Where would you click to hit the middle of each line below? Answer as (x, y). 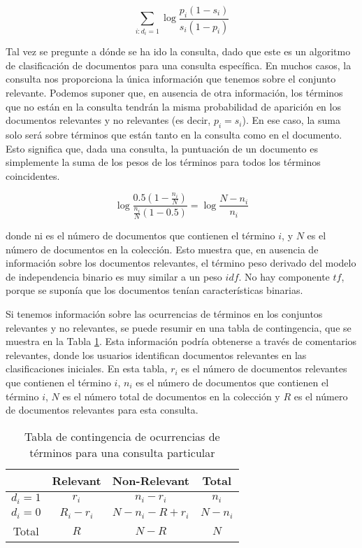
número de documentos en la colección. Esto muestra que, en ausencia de (162, 249)
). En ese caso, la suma (291, 120)
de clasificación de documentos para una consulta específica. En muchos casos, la (179, 65)
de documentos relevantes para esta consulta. (102, 410)
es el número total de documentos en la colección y (171, 396)
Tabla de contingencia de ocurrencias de (122, 436)
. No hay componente (284, 276)
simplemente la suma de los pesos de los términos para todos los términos (163, 162)
